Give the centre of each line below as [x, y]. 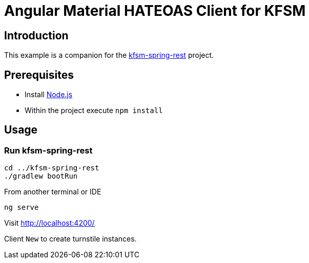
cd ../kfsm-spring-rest [52, 168]
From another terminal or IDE [53, 192]
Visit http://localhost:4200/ [49, 223]
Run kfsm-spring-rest [48, 150]
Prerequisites [39, 75]
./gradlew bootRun [41, 176]
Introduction [36, 35]
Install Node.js [49, 95]
